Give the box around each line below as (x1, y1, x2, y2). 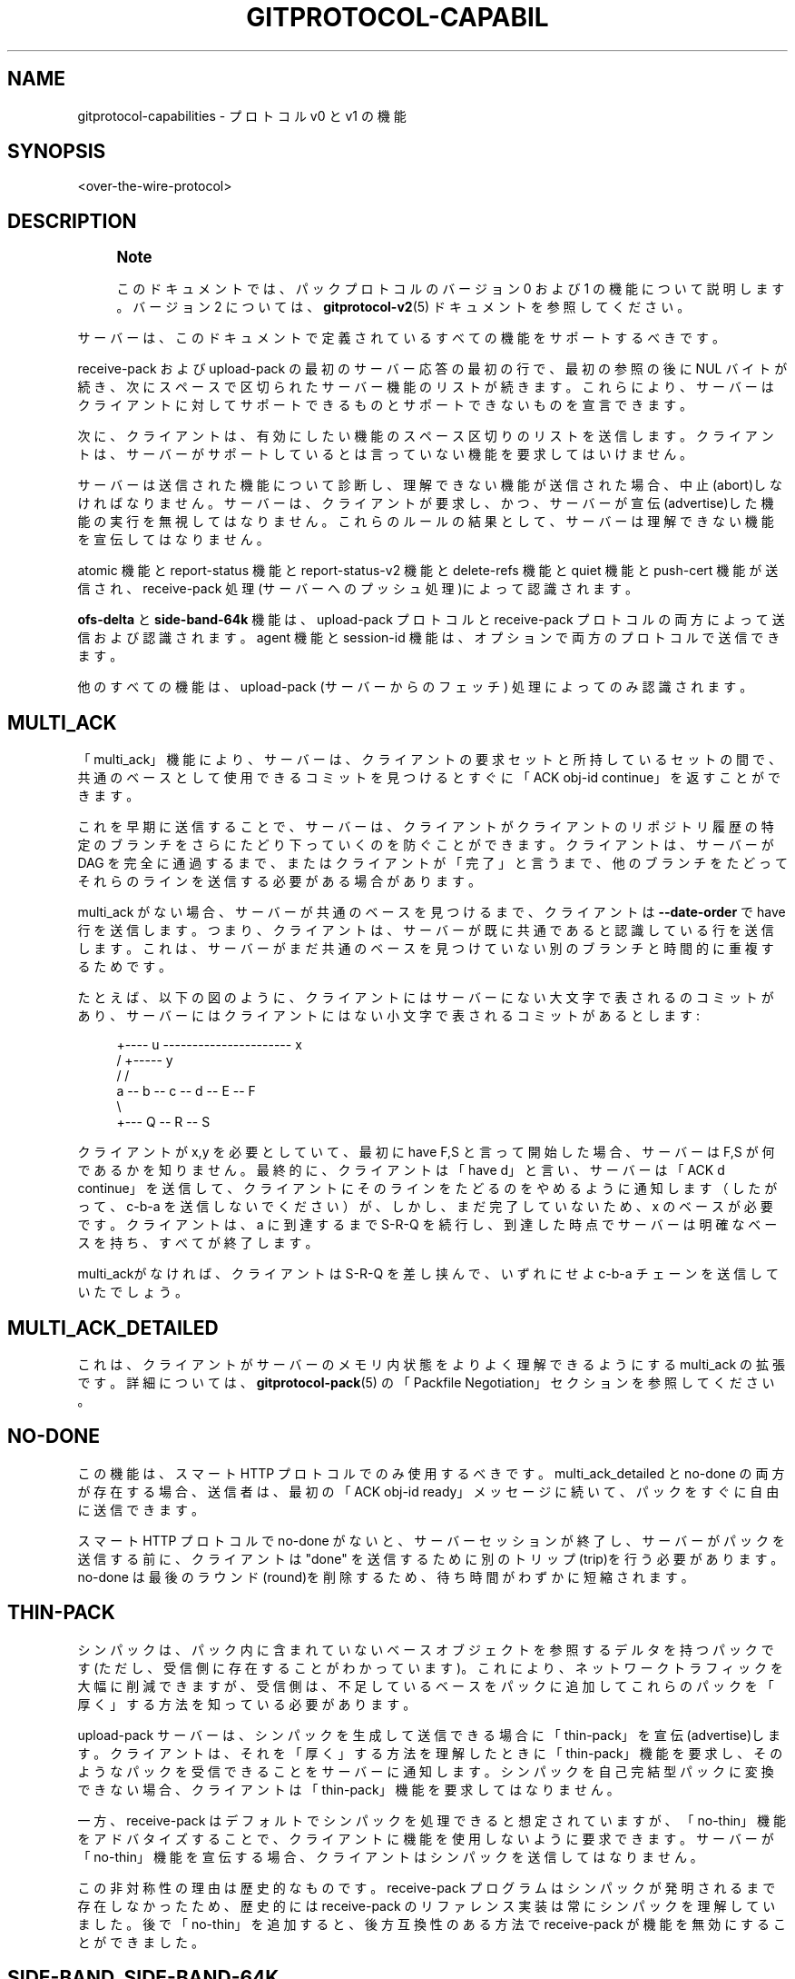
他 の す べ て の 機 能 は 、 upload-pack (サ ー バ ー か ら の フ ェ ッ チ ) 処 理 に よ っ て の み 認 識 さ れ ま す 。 (77, 679, 753, 695)
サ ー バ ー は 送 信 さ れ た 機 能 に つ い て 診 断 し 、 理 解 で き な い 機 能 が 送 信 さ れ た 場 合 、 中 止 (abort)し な (77, 477, 782, 493)
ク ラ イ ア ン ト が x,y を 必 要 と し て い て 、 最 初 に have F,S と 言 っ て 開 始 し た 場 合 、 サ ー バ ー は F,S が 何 (77, 1144, 775, 1160)
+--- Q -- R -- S (116, 1114, 211, 1130)
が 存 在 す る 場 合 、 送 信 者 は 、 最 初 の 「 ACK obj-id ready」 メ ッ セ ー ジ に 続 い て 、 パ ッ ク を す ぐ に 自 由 (77, 1483, 780, 1499)
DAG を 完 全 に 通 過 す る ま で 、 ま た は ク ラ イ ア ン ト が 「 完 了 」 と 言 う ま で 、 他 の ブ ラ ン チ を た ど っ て (77, 855, 789, 871)
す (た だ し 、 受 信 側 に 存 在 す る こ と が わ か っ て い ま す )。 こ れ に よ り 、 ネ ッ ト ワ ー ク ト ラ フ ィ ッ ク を (77, 1659, 783, 1676)
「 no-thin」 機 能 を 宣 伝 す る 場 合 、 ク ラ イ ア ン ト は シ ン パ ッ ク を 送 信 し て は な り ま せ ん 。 (77, 1848, 703, 1865)
